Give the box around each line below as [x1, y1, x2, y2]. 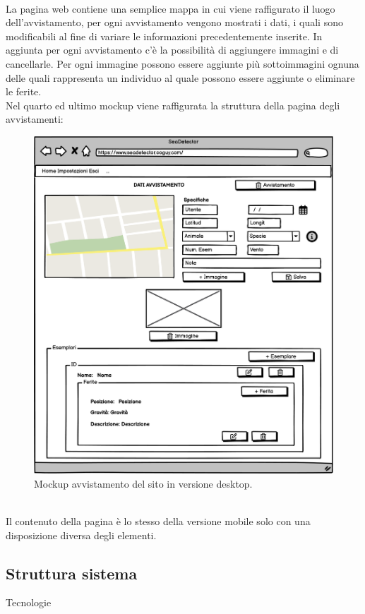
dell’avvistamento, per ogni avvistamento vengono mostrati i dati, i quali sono [6, 15, 343, 30]
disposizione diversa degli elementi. [6, 527, 157, 542]
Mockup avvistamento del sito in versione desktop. [34, 476, 253, 490]
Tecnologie [6, 595, 52, 610]
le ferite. [6, 84, 42, 99]
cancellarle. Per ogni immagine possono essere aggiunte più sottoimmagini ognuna [6, 56, 359, 71]
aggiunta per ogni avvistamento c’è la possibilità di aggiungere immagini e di [6, 42, 339, 57]
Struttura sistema [6, 562, 138, 584]
